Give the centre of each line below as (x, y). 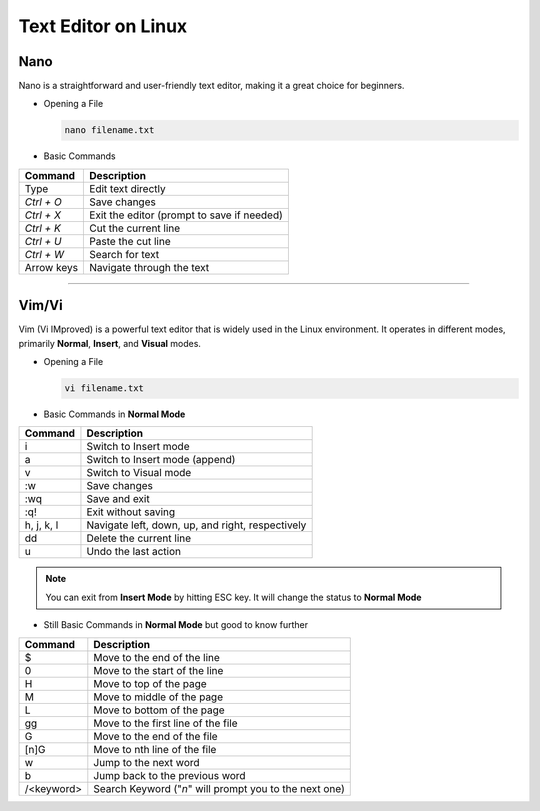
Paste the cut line (130, 241)
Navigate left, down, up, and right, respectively (196, 525)
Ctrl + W (44, 254)
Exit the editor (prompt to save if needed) (186, 215)
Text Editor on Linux (103, 26)
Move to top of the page (150, 683)
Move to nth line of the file (155, 749)
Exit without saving (131, 512)
